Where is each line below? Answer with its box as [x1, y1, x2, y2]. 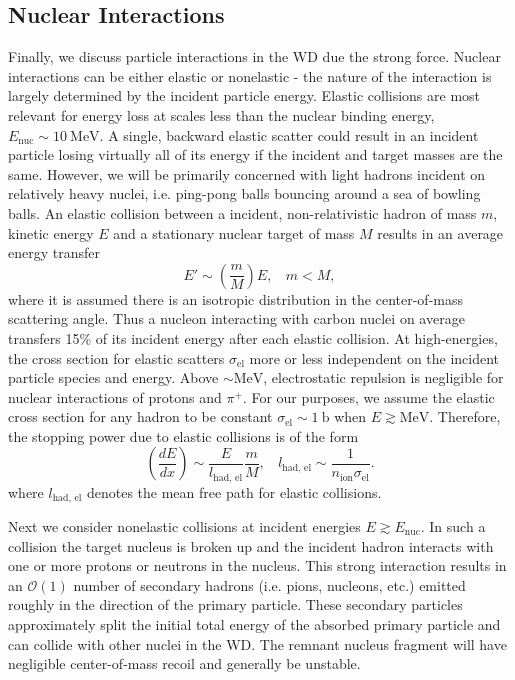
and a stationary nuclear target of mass [113, 222, 355, 243]
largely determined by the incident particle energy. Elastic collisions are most [8, 85, 481, 106]
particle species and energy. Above [8, 367, 219, 388]
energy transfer [8, 242, 100, 263]
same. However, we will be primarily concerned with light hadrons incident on [8, 163, 486, 184]
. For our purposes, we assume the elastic [242, 386, 495, 407]
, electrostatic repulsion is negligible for [263, 367, 504, 388]
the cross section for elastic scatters [8, 347, 225, 368]
